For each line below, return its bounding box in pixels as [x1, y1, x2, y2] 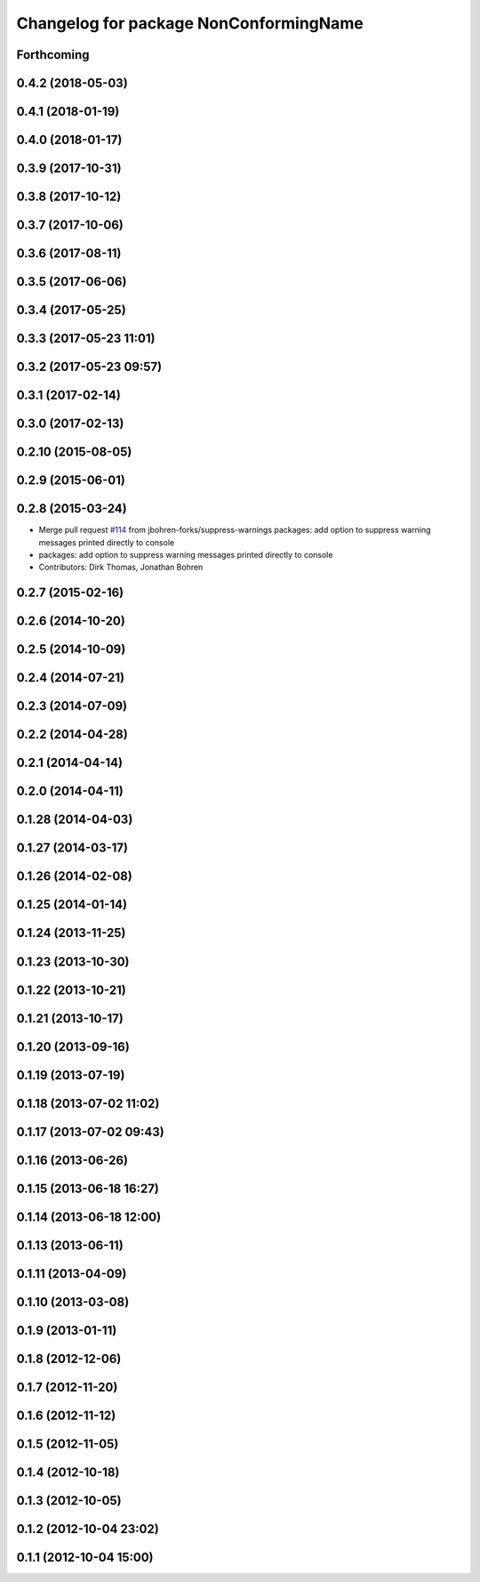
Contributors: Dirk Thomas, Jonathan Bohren [38, 561, 204, 573]
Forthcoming [16, 47, 90, 62]
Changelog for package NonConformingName [16, 13, 364, 33]
